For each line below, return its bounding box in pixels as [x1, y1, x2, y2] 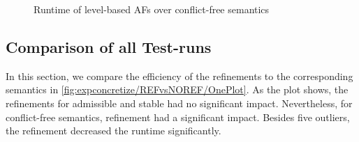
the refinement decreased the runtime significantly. [6, 123, 221, 138]
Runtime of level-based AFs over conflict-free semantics [34, 2, 270, 16]
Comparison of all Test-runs [6, 35, 212, 57]
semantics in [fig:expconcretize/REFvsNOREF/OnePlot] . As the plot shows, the [6, 82, 349, 97]
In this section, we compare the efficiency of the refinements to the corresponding [6, 68, 353, 83]
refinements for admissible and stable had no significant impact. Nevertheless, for [6, 95, 353, 110]
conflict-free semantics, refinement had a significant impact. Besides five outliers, [6, 109, 350, 124]
